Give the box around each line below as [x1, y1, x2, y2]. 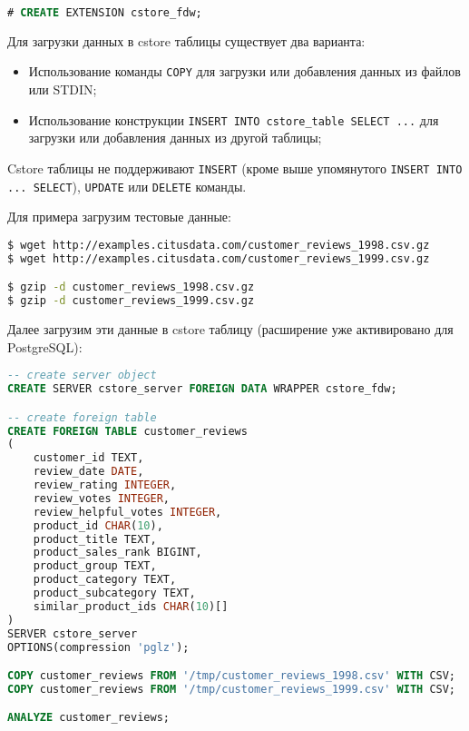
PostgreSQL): [7, 337, 83, 356]
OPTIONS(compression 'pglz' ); [7, 640, 190, 654]
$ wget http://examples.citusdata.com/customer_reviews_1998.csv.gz [7, 238, 430, 252]
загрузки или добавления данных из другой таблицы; [28, 128, 322, 147]
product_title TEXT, [33, 532, 157, 546]
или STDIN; [28, 80, 97, 99]
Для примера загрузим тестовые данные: [7, 207, 231, 226]
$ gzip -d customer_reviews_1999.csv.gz [7, 294, 255, 308]
